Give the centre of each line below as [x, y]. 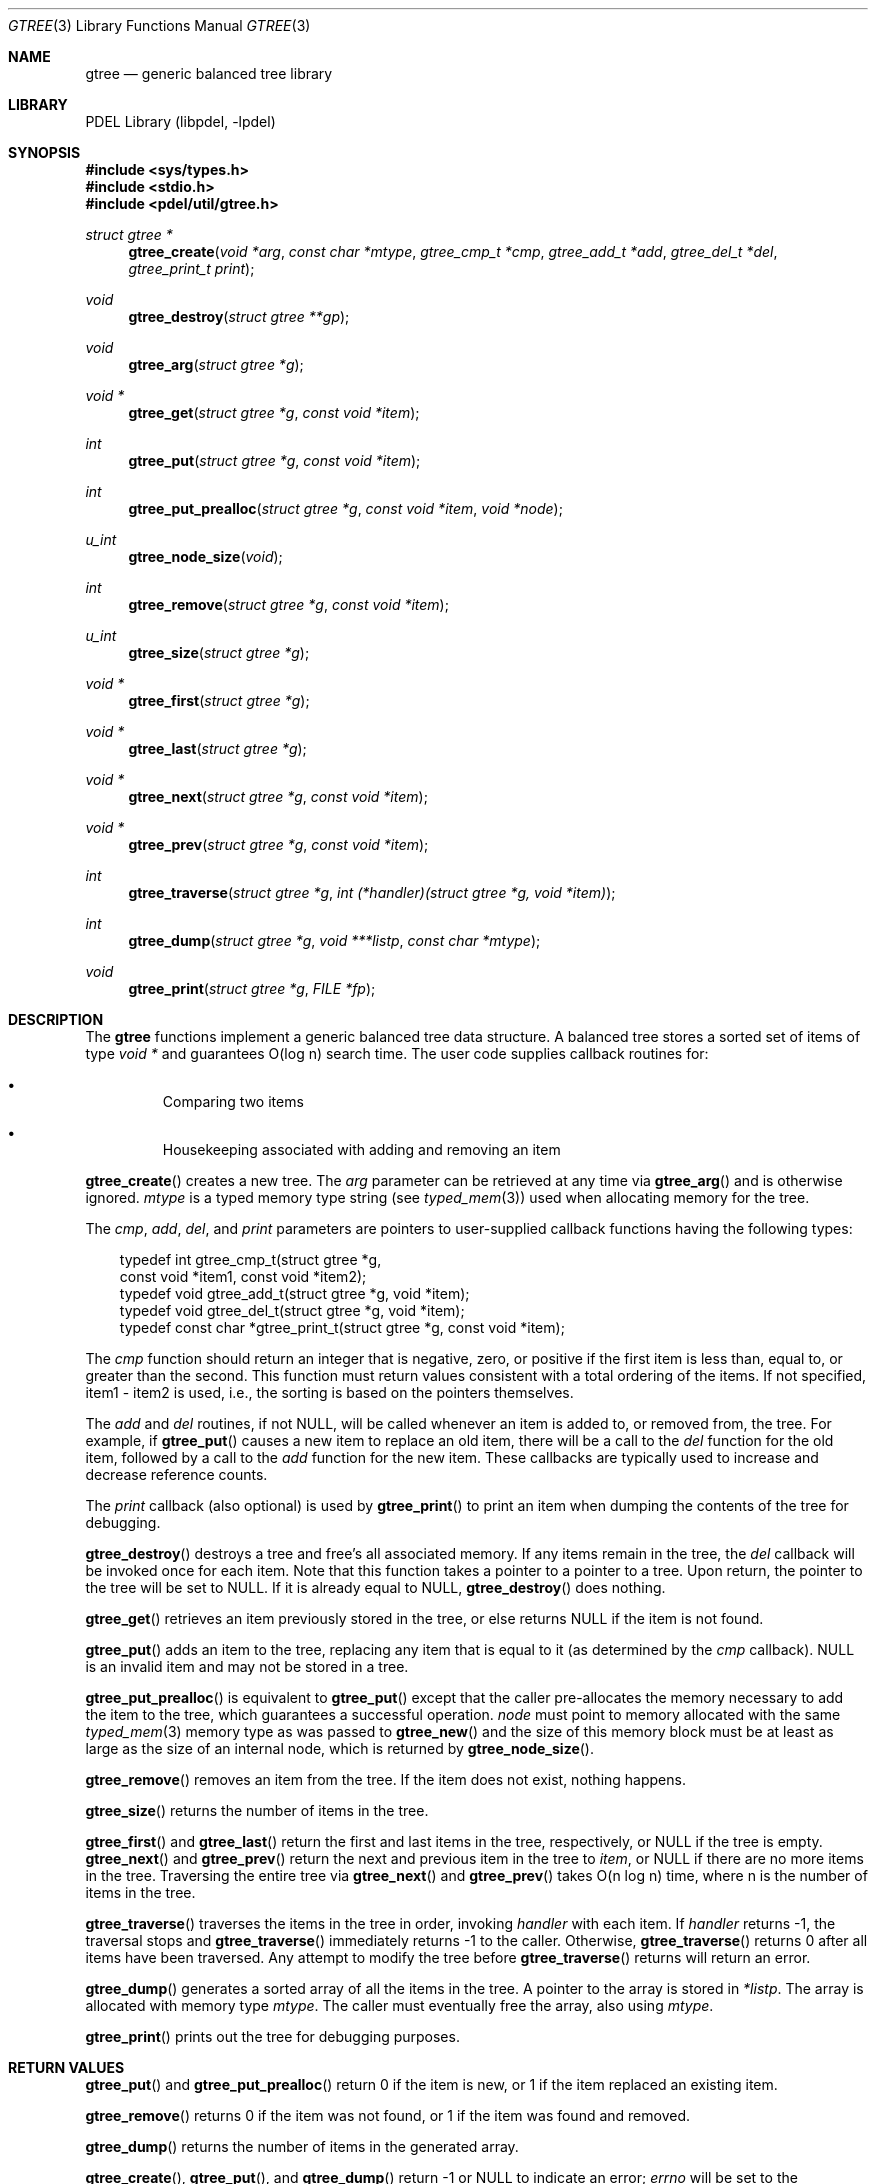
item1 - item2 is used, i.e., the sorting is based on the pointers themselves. [329, 1392]
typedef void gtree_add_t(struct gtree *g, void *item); [294, 1293]
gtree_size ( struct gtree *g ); [219, 652]
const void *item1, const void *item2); [243, 1276]
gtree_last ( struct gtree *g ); [217, 748]
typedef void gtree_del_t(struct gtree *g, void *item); [292, 1310]
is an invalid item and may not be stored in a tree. [247, 1666]
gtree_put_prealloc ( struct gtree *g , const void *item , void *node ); [345, 508]
